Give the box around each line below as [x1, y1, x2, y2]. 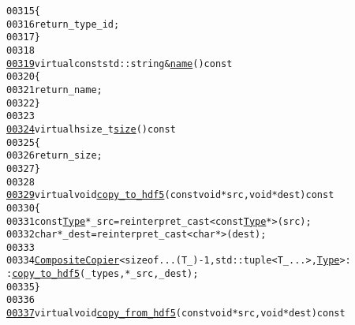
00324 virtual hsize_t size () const [6, 123, 176, 135]
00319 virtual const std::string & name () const [6, 58, 233, 69]
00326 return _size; [6, 150, 103, 162]
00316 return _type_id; [6, 18, 120, 30]
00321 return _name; [6, 84, 103, 95]
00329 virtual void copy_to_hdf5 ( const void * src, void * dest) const [6, 189, 334, 201]
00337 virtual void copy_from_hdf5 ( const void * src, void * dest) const [6, 308, 346, 319]
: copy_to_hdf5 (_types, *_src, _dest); [6, 268, 199, 280]
